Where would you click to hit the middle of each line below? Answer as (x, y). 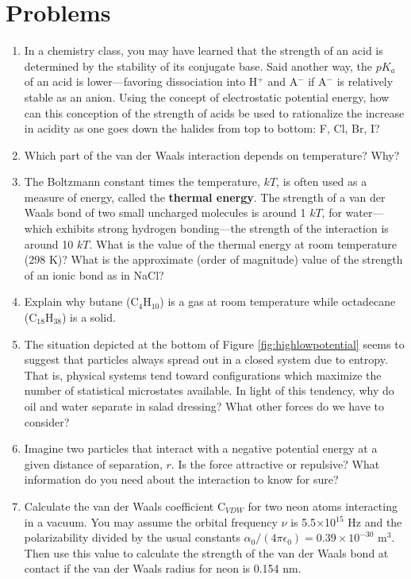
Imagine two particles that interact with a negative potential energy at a (201, 448)
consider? (47, 421)
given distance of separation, (93, 463)
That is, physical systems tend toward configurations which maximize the (203, 374)
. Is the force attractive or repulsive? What (275, 463)
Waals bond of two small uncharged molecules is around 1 (165, 212)
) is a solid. (89, 317)
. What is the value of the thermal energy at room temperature (243, 243)
